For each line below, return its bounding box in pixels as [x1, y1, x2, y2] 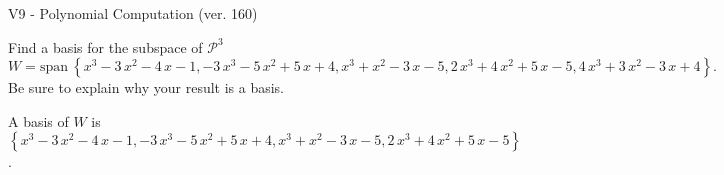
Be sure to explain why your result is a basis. [8, 77, 285, 98]
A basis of [8, 110, 69, 131]
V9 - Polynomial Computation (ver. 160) [8, 3, 258, 23]
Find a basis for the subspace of [8, 36, 203, 57]
